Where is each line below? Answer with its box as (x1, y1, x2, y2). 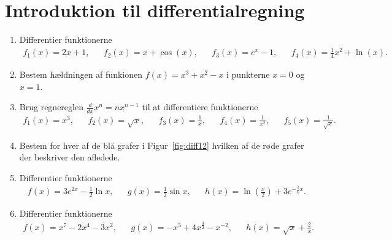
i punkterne (226, 68, 270, 81)
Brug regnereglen (19, 100, 83, 113)
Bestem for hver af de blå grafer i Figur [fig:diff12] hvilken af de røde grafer (19, 138, 304, 151)
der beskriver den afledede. (19, 151, 120, 163)
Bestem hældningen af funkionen (19, 68, 142, 81)
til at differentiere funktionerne (142, 100, 258, 113)
